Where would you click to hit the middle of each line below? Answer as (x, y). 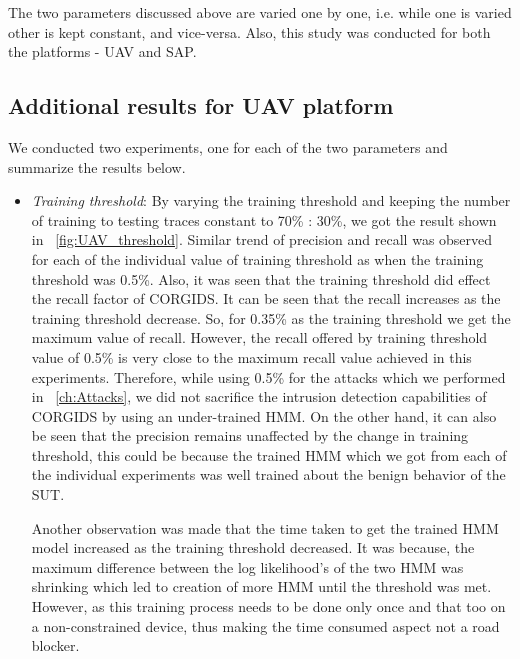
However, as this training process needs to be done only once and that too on (268, 606)
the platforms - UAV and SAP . (102, 51)
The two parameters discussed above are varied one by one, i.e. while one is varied (260, 12)
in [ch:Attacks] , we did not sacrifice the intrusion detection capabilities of (259, 396)
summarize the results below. (97, 166)
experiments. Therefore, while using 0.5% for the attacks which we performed (268, 376)
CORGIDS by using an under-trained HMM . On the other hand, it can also (264, 415)
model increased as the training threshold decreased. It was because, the (253, 547)
